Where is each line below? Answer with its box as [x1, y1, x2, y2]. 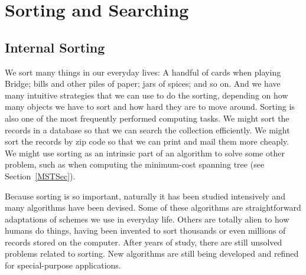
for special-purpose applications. [5, 259, 121, 271]
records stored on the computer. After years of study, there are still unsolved [5, 235, 282, 248]
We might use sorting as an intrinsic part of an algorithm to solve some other [5, 146, 285, 159]
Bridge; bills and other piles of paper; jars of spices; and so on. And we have [5, 77, 281, 90]
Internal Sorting [5, 38, 105, 56]
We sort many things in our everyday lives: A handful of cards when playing [5, 66, 281, 78]
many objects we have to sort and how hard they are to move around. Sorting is [5, 100, 295, 113]
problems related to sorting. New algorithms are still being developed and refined [5, 247, 299, 260]
